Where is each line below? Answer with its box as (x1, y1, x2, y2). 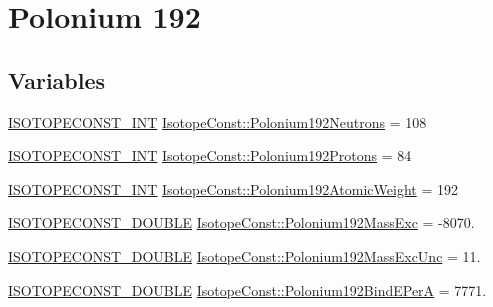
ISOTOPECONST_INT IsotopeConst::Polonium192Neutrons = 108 (8, 111, 427, 132)
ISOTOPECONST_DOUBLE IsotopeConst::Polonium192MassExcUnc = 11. (8, 245, 481, 266)
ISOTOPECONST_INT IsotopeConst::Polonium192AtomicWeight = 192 (8, 178, 458, 199)
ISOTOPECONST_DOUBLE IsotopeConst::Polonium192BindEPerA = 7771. (8, 279, 487, 300)
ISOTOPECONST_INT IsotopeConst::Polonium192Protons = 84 (8, 145, 412, 166)
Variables (8, 64, 106, 95)
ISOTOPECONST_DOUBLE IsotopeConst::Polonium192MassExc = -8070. (8, 212, 475, 233)
